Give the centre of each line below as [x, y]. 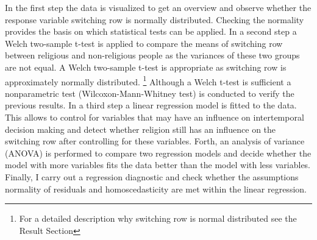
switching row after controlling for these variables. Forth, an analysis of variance [155, 141]
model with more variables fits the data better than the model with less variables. [158, 165]
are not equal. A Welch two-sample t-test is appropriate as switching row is [146, 67]
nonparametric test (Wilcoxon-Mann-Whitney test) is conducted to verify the [150, 93]
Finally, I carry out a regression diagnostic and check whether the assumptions [152, 176]
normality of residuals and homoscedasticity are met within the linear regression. [156, 189]
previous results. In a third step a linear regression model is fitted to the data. [151, 105]
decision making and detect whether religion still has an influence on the [141, 129]
